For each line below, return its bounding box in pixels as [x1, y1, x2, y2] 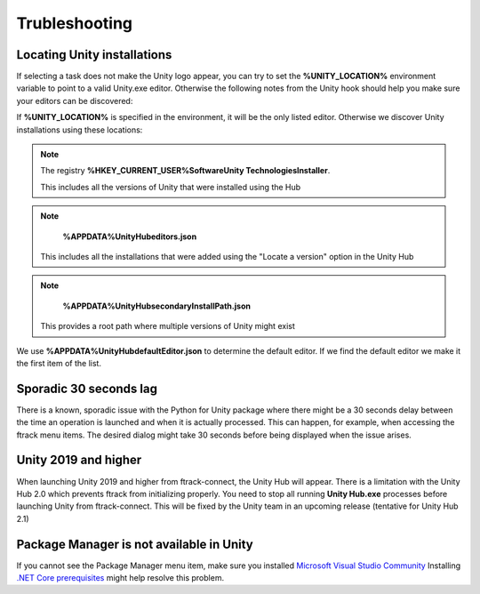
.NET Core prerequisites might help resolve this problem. [16, 572, 225, 582]
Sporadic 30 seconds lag [16, 381, 157, 396]
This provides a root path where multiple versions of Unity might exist [40, 321, 295, 332]
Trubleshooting [16, 13, 133, 33]
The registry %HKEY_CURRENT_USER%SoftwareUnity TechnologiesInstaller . [40, 165, 331, 176]
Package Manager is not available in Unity [16, 536, 253, 551]
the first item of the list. [16, 357, 102, 368]
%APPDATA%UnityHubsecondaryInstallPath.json [62, 301, 251, 311]
